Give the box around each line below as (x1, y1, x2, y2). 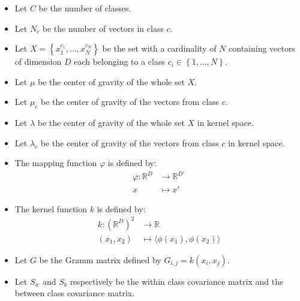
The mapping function (14, 156, 97, 169)
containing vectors (229, 42, 295, 55)
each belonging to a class (74, 55, 165, 68)
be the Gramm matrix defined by (39, 253, 161, 266)
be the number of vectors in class (42, 22, 164, 34)
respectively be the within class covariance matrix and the (70, 275, 284, 287)
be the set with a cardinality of (102, 42, 217, 55)
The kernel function (14, 202, 88, 215)
